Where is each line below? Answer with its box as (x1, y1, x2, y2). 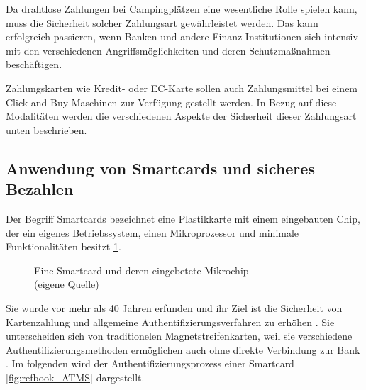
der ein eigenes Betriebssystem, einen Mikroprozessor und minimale (6, 225, 299, 240)
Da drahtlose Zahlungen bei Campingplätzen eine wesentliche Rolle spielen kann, (6, 1, 357, 16)
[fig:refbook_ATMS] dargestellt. (6, 369, 145, 384)
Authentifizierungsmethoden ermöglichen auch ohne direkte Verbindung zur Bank (6, 342, 360, 357)
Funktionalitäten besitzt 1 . (6, 239, 121, 254)
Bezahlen (6, 178, 74, 200)
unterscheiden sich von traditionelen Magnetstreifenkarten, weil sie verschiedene (6, 328, 353, 343)
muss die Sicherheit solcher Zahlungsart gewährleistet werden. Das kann (6, 15, 318, 30)
